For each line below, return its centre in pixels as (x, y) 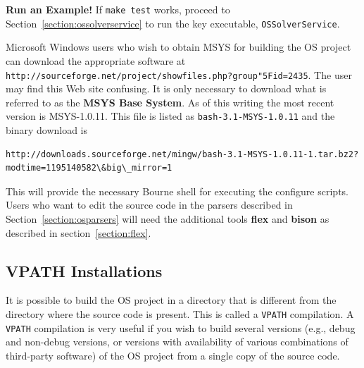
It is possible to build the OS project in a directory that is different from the (171, 300)
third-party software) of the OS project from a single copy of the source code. (173, 355)
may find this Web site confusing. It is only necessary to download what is (166, 88)
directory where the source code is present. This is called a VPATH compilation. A (180, 313)
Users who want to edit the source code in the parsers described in (149, 205)
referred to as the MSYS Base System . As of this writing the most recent (170, 102)
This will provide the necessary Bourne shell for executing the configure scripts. (177, 191)
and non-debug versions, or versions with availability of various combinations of (177, 342)
